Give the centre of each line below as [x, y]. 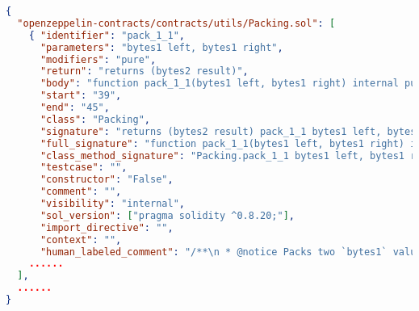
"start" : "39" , [81, 96]
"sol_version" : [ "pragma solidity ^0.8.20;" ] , [168, 215]
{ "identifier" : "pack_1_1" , [107, 35]
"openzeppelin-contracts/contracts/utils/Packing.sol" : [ [176, 23]
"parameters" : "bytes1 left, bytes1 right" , [161, 47]
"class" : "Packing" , [95, 119]
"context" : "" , [81, 240]
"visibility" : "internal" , [112, 204]
